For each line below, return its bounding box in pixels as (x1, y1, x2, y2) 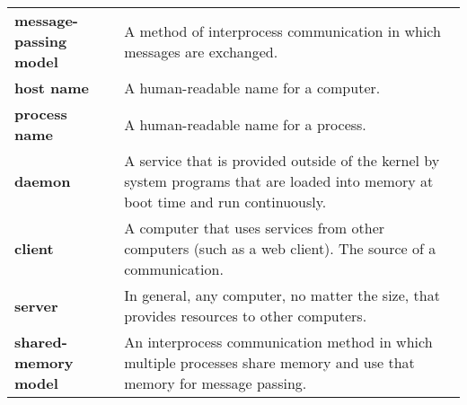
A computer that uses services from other (124, 217, 385, 238)
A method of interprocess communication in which (124, 20, 441, 41)
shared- (14, 331, 67, 352)
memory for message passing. (124, 373, 307, 393)
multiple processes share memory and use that (124, 352, 415, 373)
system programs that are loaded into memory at (124, 171, 434, 191)
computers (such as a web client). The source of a (124, 238, 436, 259)
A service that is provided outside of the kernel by (124, 150, 440, 171)
